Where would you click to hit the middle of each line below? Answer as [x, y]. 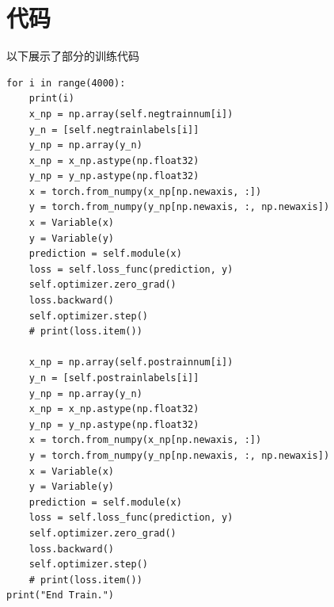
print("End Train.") [61, 596]
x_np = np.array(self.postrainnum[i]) [131, 363]
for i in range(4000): [66, 83]
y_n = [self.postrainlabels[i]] [114, 378]
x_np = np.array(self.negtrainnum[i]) [131, 114]
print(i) [51, 99]
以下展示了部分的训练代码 [73, 56]
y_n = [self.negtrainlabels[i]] [114, 130]
